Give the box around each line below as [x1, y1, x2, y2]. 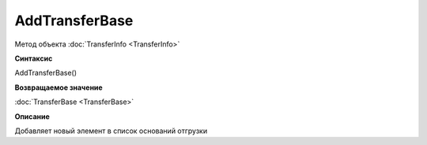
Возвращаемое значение [14, 83, 103, 92]
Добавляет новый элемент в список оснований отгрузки [14, 126, 208, 136]
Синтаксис [14, 54, 53, 63]
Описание [14, 111, 51, 121]
